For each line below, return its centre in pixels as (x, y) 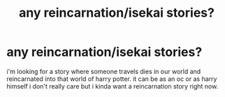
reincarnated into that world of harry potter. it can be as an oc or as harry (112, 79)
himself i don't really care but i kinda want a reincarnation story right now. (112, 86)
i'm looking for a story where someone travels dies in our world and (104, 71)
